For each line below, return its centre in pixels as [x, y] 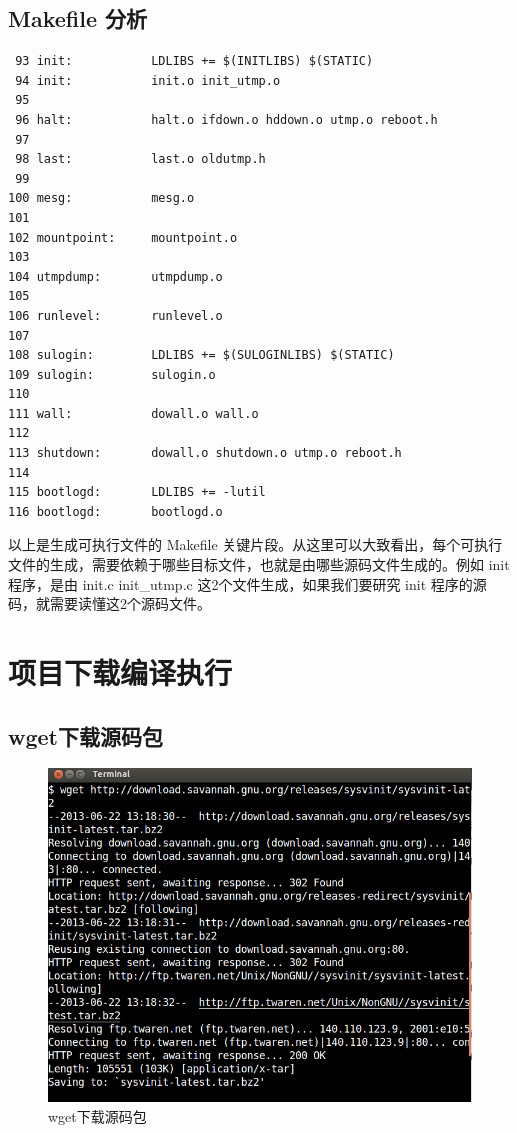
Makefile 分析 [78, 18]
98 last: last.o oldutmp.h [140, 159]
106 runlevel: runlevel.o [115, 315]
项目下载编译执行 [120, 672]
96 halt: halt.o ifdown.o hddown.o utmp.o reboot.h [226, 119]
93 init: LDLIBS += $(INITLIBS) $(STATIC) [194, 61]
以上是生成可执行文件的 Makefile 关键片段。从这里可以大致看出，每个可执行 [255, 544]
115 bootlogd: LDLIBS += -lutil [137, 492]
